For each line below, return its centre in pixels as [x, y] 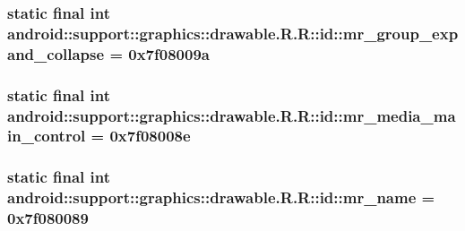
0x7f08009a [169, 53]
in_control [47, 136]
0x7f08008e [150, 136]
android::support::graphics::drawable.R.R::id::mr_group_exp [233, 33]
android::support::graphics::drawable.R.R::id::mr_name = [221, 197]
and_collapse [56, 53]
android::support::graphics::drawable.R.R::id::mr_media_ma [232, 115]
